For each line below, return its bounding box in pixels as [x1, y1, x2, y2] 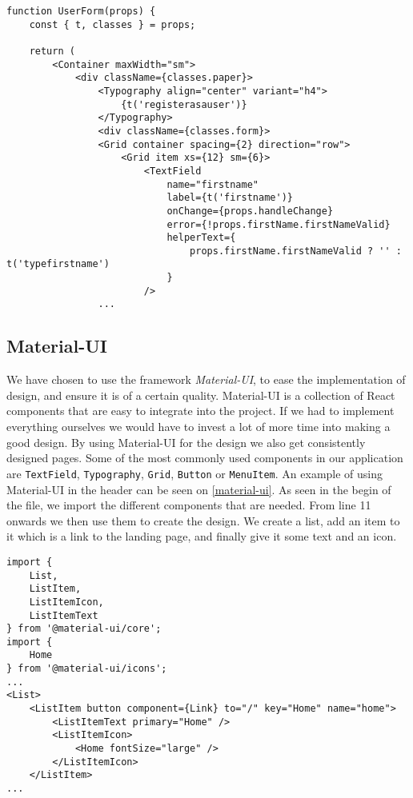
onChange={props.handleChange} [166, 205, 334, 217]
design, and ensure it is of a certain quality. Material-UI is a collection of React [6, 386, 395, 403]
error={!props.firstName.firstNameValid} [166, 218, 391, 230]
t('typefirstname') [6, 258, 110, 270]
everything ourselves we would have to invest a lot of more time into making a [6, 418, 391, 435]
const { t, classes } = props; [29, 18, 196, 30]
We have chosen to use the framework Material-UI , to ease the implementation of [6, 371, 406, 388]
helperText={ [166, 232, 236, 244]
